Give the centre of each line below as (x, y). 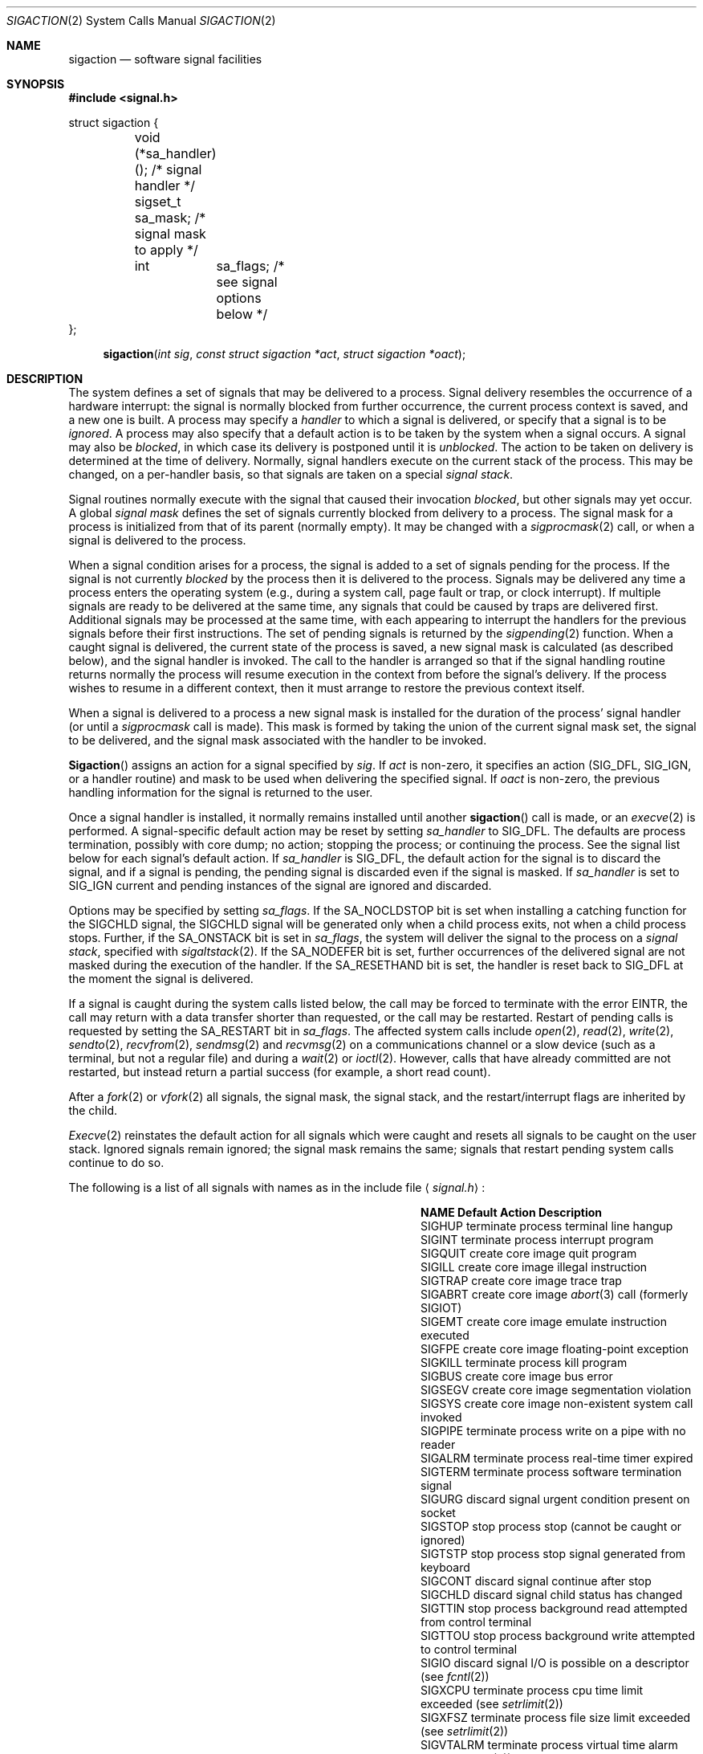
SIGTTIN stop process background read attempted (554, 1608)
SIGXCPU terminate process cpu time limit (532, 1690)
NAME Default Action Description (512, 1212)
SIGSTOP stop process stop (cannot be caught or (551, 1526)
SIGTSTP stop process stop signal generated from (553, 1554)
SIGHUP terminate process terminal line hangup (547, 1226)
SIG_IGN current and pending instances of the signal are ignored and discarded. (280, 885)
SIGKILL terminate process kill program (524, 1362)
